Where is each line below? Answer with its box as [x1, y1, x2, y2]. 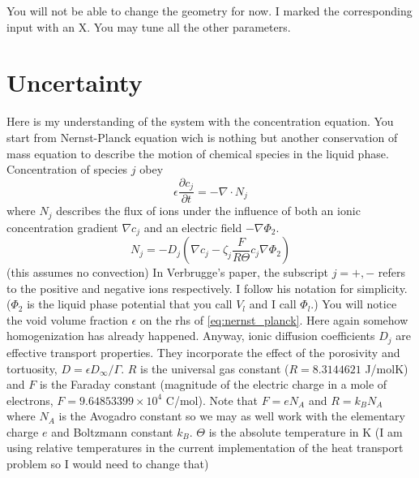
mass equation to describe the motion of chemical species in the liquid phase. [6, 144, 389, 161]
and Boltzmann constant [51, 423, 173, 440]
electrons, [6, 391, 53, 408]
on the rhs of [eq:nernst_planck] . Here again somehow [139, 311, 408, 328]
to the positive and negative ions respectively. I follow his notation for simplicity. [6, 279, 408, 296]
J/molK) [365, 360, 408, 377]
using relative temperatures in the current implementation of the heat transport [6, 439, 404, 456]
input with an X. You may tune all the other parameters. [6, 18, 291, 35]
